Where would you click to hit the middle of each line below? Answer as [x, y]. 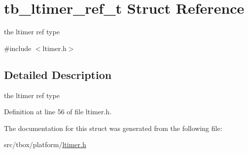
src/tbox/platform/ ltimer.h [45, 144]
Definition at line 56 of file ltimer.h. [58, 112]
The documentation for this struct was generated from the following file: [113, 128]
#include [18, 48]
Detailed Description [58, 74]
